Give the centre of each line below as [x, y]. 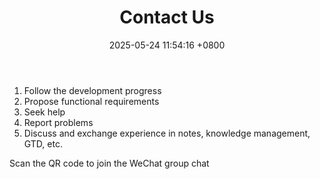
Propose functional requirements [91, 101]
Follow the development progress [92, 90]
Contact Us [167, 17]
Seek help [44, 112]
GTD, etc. [43, 143]
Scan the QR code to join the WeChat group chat [109, 163]
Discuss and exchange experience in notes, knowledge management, [167, 133]
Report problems [58, 122]
